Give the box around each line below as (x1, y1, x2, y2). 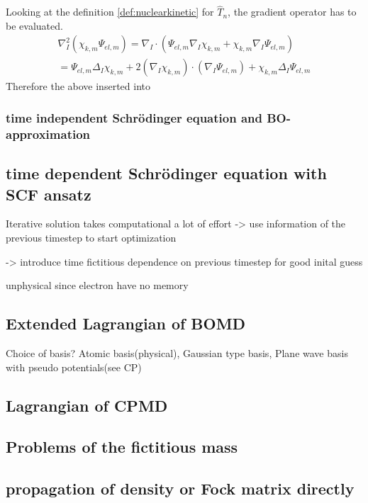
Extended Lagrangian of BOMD (6, 312, 246, 334)
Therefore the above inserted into (6, 79, 150, 94)
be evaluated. (6, 18, 63, 33)
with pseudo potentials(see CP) (6, 359, 142, 374)
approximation (6, 125, 91, 142)
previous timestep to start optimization (6, 230, 177, 245)
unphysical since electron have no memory (6, 278, 189, 293)
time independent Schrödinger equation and (6, 108, 262, 126)
